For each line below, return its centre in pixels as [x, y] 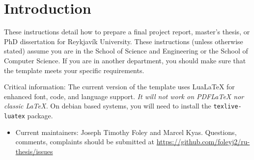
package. [40, 115]
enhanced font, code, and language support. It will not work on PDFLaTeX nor [124, 96]
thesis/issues [34, 151]
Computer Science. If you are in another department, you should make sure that [125, 60]
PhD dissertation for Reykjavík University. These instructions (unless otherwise [124, 41]
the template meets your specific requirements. [74, 70]
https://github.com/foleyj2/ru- [203, 142]
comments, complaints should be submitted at [85, 142]
